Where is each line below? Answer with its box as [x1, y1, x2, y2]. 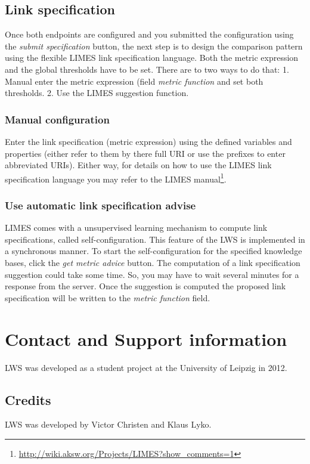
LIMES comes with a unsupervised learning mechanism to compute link [5, 221, 268, 234]
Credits [5, 390, 51, 409]
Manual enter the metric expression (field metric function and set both [5, 75, 263, 87]
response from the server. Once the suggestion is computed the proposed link [5, 280, 286, 292]
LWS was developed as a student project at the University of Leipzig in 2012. [5, 361, 287, 373]
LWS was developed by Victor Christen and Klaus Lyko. [5, 418, 212, 431]
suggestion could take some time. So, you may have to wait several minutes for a [5, 268, 299, 280]
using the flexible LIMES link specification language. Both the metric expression [5, 51, 299, 64]
